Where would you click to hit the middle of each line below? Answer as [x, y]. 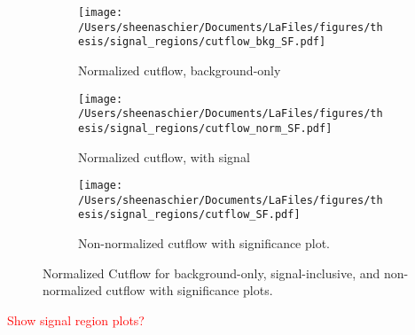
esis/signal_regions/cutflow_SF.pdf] [189, 215]
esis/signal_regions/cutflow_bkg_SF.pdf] [202, 42]
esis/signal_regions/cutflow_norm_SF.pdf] [205, 128]
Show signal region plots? [76, 319]
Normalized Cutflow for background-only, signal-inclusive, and [211, 273]
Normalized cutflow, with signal [164, 156]
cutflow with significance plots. [189, 290]
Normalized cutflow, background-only [180, 70]
